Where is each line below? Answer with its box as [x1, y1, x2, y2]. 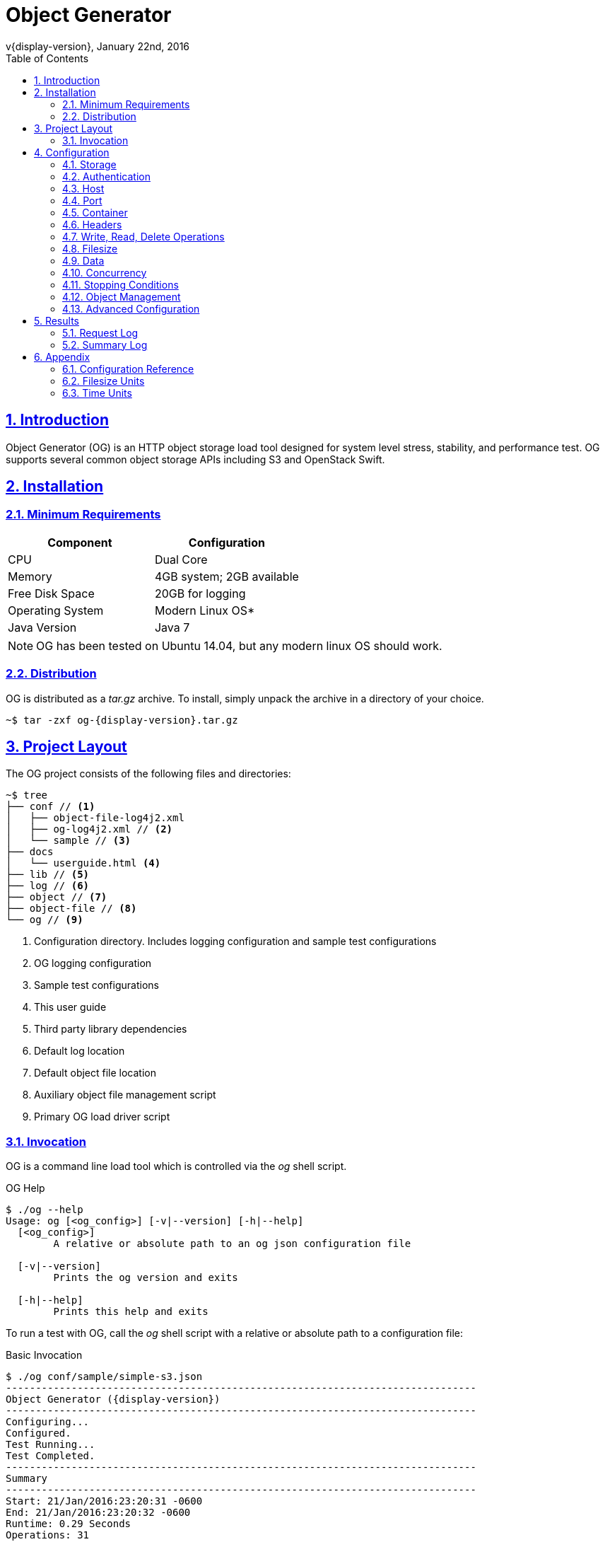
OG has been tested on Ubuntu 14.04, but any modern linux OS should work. [36, 638, 442, 653]
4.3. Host [62, 182, 105, 195]
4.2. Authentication [62, 170, 151, 182]
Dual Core [154, 552, 208, 567]
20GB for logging [154, 586, 246, 601]
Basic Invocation [6, 1349, 83, 1362]
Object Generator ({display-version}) [6, 1393, 221, 1405]
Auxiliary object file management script [34, 1089, 216, 1101]
